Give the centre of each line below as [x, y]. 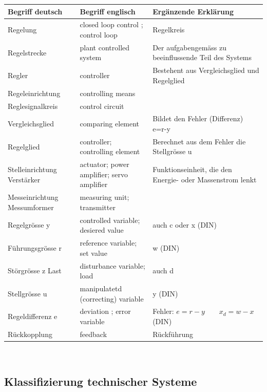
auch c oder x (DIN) [185, 225]
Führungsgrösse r [35, 247]
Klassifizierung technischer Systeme [101, 381]
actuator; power [104, 164]
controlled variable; [110, 220]
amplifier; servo [104, 174]
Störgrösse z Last [35, 270]
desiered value [102, 230]
